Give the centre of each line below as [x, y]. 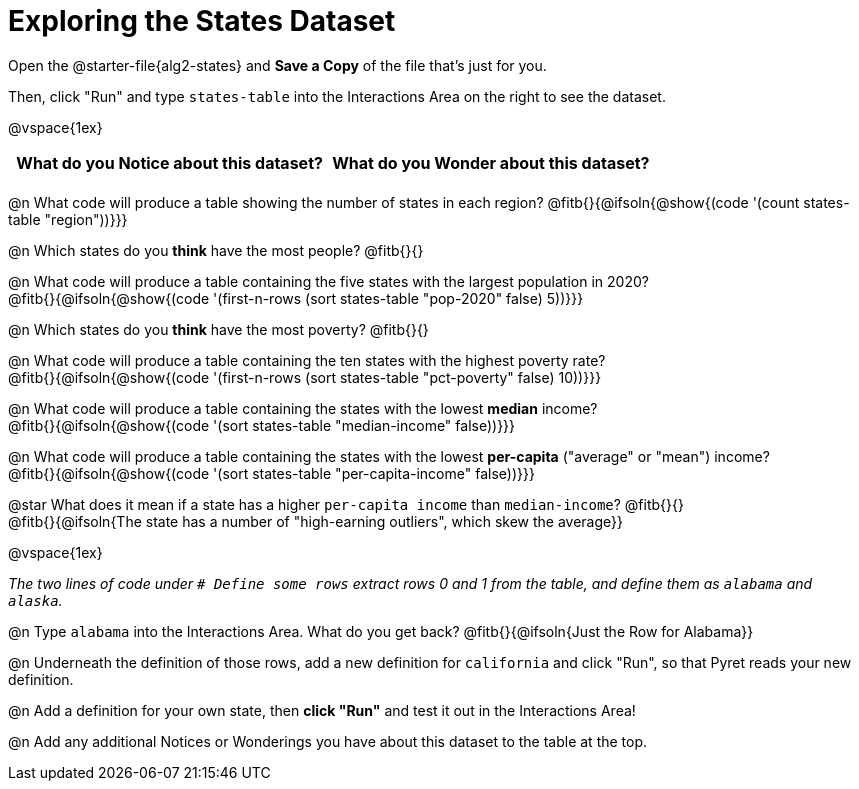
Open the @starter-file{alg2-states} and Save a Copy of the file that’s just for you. [277, 65]
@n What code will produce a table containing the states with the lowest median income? [303, 408]
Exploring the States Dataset [202, 21]
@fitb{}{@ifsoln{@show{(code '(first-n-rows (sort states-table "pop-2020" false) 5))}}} [296, 298]
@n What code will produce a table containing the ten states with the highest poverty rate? [307, 360]
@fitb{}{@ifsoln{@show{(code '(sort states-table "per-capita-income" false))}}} [271, 473]
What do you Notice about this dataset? [169, 162]
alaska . [35, 600]
